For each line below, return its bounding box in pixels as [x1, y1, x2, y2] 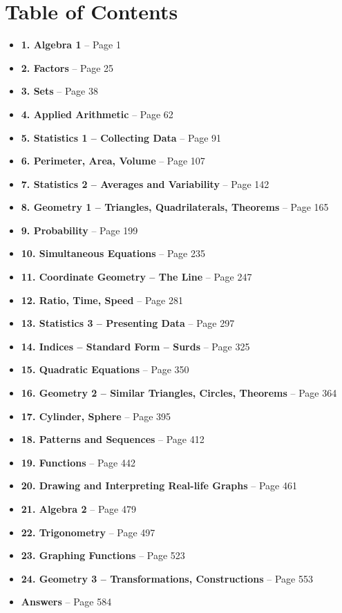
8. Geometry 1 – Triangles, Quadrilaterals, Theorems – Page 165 [21, 200, 329, 214]
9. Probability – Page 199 [21, 223, 138, 237]
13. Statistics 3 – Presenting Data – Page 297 [21, 316, 235, 330]
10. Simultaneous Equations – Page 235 [21, 246, 205, 261]
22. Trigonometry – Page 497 [21, 525, 155, 539]
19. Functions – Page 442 [21, 455, 135, 469]
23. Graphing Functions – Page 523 [21, 548, 185, 563]
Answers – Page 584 [21, 594, 112, 609]
